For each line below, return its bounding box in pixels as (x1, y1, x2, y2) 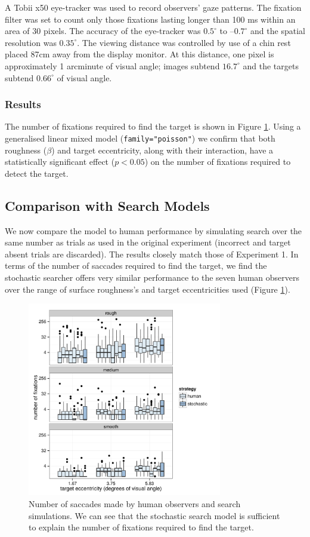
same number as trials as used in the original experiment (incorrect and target (5, 236, 291, 248)
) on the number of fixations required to (144, 155, 291, 168)
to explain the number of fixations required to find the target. (29, 521, 254, 533)
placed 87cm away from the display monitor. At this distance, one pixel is (5, 48, 274, 60)
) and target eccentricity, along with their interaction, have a (51, 143, 274, 156)
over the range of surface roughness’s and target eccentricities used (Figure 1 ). (5, 283, 290, 295)
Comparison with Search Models (5, 196, 210, 214)
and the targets (243, 59, 299, 72)
